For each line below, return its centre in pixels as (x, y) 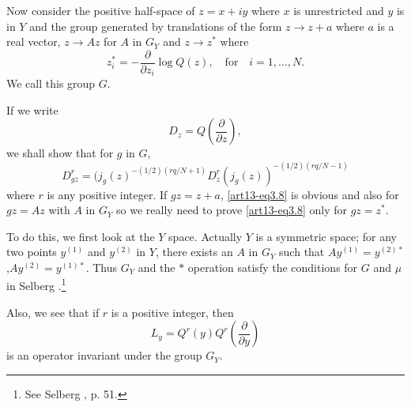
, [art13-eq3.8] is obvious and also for (309, 194)
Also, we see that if (53, 312)
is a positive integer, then (172, 312)
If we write (32, 109)
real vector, (34, 41)
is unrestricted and (339, 10)
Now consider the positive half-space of (101, 10)
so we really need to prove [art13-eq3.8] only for (232, 210)
